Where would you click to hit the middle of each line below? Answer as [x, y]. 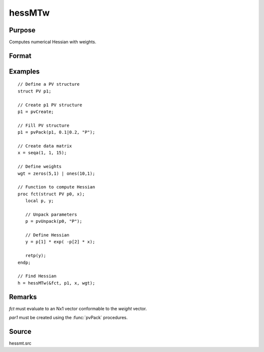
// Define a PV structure [49, 84]
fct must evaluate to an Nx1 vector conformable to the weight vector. [78, 308]
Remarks [23, 297]
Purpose [22, 30]
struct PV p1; [34, 91]
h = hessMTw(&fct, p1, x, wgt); [56, 283]
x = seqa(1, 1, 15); [42, 153]
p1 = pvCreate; [36, 112]
